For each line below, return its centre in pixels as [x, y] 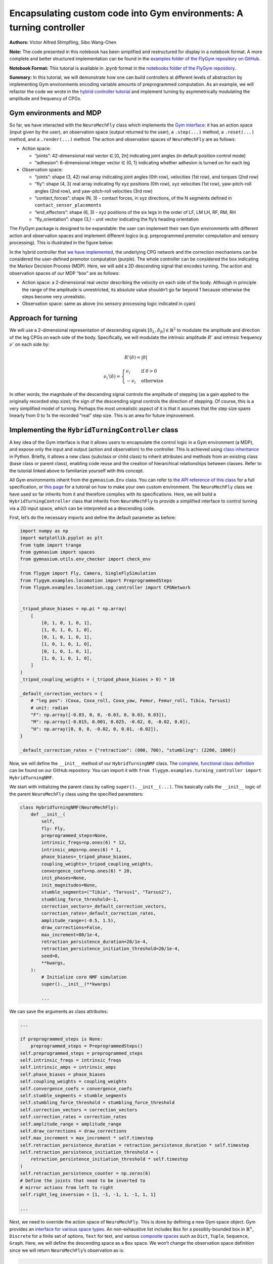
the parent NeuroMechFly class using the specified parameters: [76, 794]
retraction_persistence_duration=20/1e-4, [95, 941]
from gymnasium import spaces [57, 552]
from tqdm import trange [51, 545]
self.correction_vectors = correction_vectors [79, 1110]
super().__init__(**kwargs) [76, 984]
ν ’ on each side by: [30, 344]
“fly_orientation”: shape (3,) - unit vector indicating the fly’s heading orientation [117, 219]
